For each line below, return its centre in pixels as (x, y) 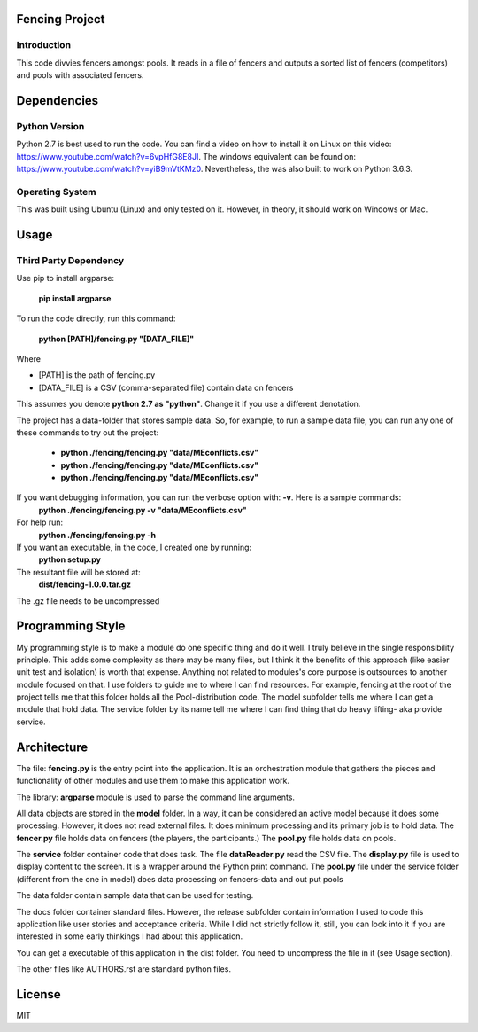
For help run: (40, 522)
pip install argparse (75, 298)
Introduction (43, 45)
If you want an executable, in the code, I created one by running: (134, 547)
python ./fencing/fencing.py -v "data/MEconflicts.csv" (143, 510)
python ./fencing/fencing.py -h (97, 535)
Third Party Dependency (70, 261)
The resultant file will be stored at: (78, 572)
